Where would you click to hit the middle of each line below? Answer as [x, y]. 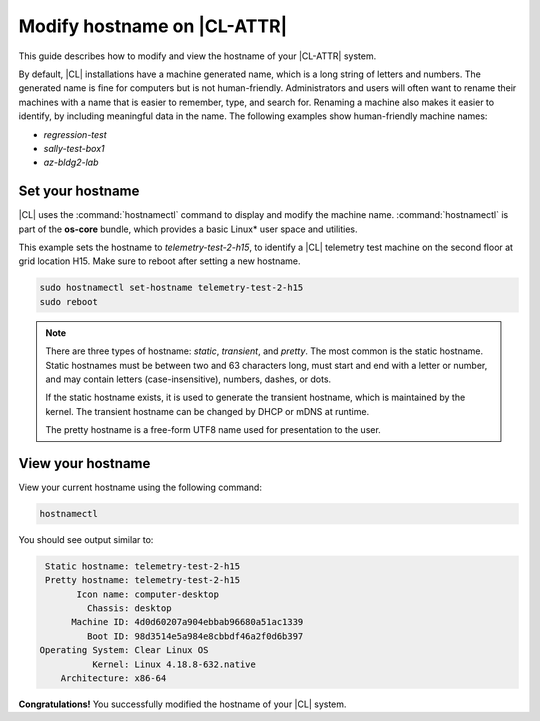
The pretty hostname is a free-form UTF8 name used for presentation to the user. [213, 430]
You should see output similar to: [86, 539]
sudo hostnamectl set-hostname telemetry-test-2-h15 [171, 288]
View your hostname [84, 463]
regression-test [75, 134]
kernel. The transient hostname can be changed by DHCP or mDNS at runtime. [207, 411]
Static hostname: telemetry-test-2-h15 [142, 566]
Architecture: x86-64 [113, 678]
